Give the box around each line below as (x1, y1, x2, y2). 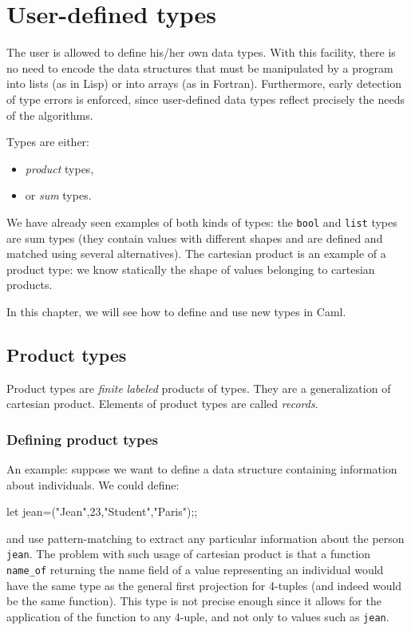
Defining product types (6, 429, 159, 449)
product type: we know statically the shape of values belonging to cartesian (6, 260, 375, 277)
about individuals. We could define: (6, 476, 180, 493)
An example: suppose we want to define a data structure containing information (6, 461, 397, 477)
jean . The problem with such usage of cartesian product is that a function (6, 545, 371, 562)
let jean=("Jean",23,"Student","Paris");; (6, 503, 198, 520)
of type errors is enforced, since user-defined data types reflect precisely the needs (6, 90, 405, 107)
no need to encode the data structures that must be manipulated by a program (6, 59, 393, 76)
